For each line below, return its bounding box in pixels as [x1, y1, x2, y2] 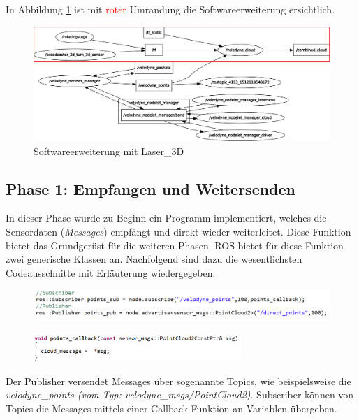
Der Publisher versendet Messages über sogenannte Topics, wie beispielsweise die [6, 373, 351, 388]
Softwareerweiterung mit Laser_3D [34, 143, 184, 158]
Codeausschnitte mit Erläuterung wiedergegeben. [6, 265, 216, 280]
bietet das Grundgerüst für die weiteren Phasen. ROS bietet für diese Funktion [6, 238, 344, 252]
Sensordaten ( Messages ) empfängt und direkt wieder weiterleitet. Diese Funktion [6, 224, 351, 238]
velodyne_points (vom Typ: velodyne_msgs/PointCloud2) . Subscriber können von [6, 387, 354, 402]
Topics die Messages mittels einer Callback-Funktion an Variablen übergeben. [6, 401, 337, 416]
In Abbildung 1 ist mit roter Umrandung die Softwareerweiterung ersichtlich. [6, 2, 335, 16]
